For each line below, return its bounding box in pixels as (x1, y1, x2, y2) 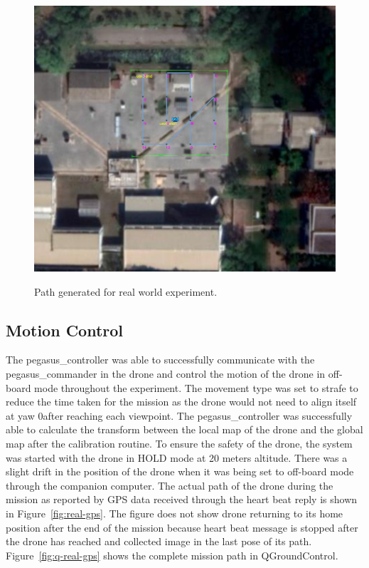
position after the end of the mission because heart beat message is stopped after (6, 520, 358, 535)
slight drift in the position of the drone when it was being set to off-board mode (6, 464, 354, 479)
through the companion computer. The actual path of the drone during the (6, 477, 333, 492)
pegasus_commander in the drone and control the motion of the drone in (6, 366, 326, 381)
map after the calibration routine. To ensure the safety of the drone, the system (6, 436, 353, 451)
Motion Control (6, 319, 124, 341)
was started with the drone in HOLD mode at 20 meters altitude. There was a (6, 450, 348, 465)
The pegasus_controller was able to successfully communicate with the (6, 352, 315, 367)
